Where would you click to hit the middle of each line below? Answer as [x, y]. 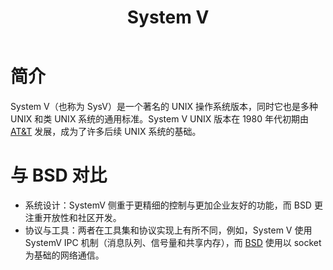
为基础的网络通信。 [64, 255]
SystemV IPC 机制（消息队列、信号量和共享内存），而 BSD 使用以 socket [173, 242]
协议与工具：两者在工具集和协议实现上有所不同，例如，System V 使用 [168, 230]
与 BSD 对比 [59, 175]
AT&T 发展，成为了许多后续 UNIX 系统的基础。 [106, 131]
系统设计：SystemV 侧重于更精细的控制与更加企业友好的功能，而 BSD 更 [173, 205]
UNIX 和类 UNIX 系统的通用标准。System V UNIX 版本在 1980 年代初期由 [159, 118]
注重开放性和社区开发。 [73, 217]
